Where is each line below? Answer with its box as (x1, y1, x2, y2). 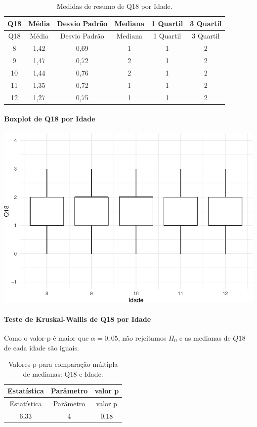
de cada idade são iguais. (4, 342, 79, 352)
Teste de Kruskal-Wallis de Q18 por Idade (4, 313, 151, 324)
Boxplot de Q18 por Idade (4, 114, 95, 124)
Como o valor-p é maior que (4, 332, 89, 343)
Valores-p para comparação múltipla (8, 359, 118, 369)
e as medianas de (179, 332, 231, 343)
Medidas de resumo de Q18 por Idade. (56, 1, 172, 11)
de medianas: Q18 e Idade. (23, 368, 103, 379)
